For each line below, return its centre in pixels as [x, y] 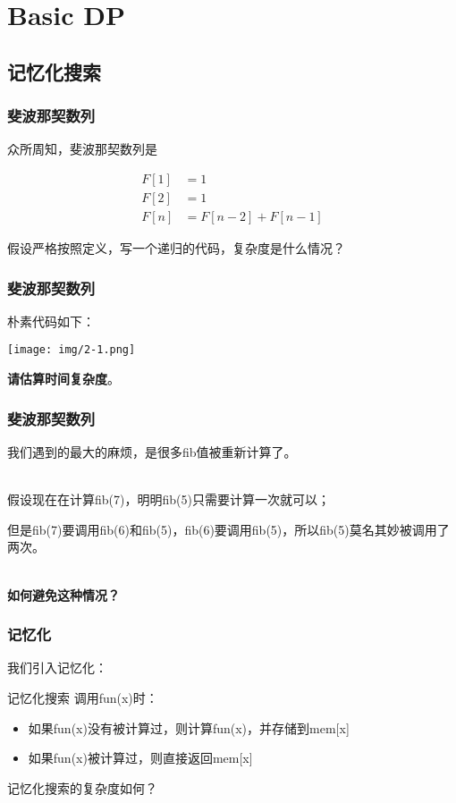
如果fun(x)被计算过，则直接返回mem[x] [140, 758]
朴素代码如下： [51, 321]
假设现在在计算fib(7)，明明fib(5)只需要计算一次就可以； [169, 499]
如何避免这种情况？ [63, 594]
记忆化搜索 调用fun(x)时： [83, 697]
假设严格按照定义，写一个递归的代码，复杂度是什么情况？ [176, 248]
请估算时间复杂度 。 [63, 379]
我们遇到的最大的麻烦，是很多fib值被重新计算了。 [152, 451]
